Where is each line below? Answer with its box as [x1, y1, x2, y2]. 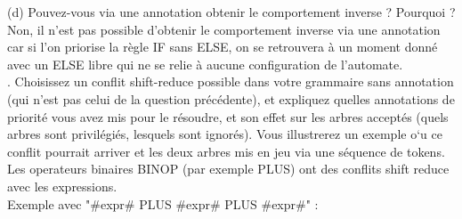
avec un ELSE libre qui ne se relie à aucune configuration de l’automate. [7, 54, 403, 73]
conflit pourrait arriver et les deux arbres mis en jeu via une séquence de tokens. [7, 142, 445, 160]
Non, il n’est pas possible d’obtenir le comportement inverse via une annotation [7, 20, 441, 38]
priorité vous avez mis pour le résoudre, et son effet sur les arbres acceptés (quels [7, 107, 449, 126]
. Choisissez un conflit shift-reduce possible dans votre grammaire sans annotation [7, 72, 454, 91]
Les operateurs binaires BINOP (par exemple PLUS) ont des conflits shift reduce [7, 159, 450, 178]
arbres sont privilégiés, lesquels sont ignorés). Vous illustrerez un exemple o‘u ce [7, 125, 442, 143]
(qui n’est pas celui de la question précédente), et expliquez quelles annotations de [7, 89, 455, 108]
